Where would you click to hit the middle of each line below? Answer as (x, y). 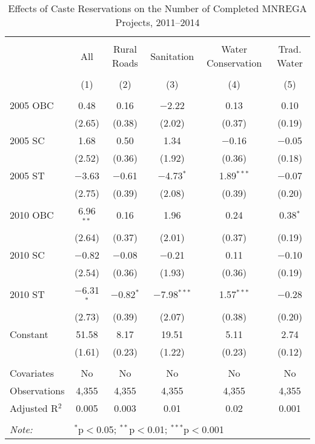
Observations (37, 390)
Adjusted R (34, 408)
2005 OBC (32, 105)
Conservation (234, 63)
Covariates (32, 373)
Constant (29, 334)
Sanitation (172, 56)
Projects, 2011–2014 (157, 22)
